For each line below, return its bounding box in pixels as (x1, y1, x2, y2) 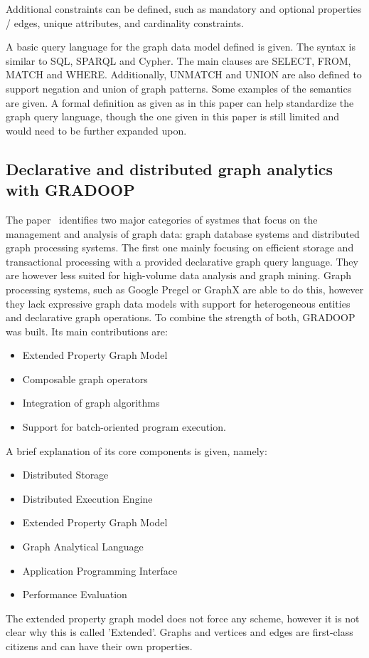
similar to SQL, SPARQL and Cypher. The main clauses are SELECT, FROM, (6, 53, 351, 68)
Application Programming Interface (22, 563, 178, 578)
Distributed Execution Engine (22, 491, 153, 506)
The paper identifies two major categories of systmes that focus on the (6, 211, 318, 226)
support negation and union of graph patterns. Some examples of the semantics (6, 80, 352, 95)
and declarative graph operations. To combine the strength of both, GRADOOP (6, 310, 355, 325)
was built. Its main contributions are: (6, 323, 168, 338)
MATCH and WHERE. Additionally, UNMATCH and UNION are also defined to (6, 67, 362, 82)
